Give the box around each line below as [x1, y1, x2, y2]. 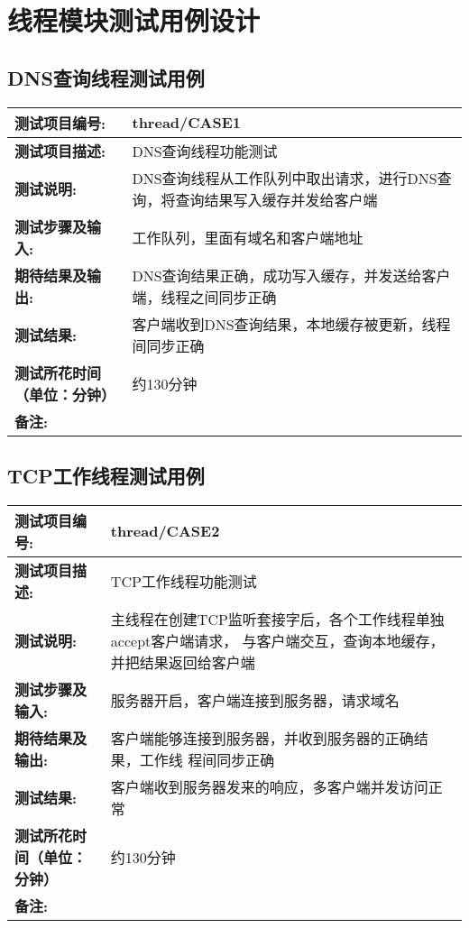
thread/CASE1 [132, 112, 241, 133]
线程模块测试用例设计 [7, 2, 261, 39]
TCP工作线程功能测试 [110, 570, 257, 592]
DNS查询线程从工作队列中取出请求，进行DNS [132, 167, 437, 188]
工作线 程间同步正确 [139, 749, 275, 770]
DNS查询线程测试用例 [7, 63, 205, 91]
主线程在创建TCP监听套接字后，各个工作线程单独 [110, 608, 445, 629]
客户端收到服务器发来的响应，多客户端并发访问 [110, 776, 428, 797]
